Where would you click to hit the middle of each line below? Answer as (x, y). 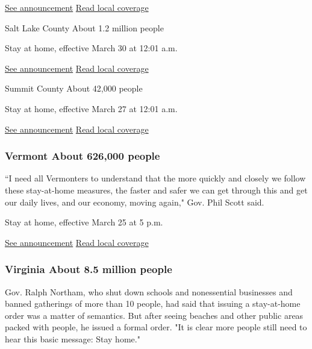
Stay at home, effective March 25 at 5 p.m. (84, 222)
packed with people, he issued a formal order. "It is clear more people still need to (156, 327)
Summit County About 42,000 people (74, 88)
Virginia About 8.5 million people (89, 269)
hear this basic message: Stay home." (73, 338)
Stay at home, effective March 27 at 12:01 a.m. (91, 108)
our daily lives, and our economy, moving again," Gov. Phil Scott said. (135, 202)
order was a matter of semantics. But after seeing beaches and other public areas (154, 315)
